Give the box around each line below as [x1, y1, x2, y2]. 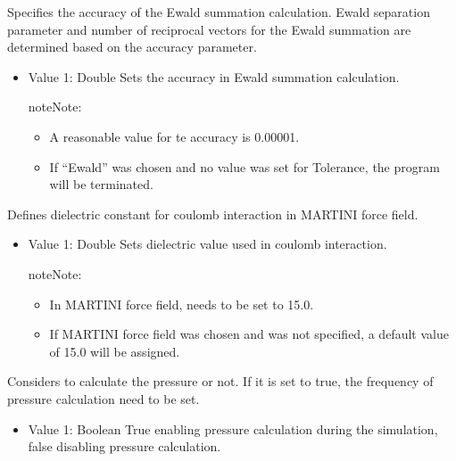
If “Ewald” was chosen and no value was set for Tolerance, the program [49, 157, 440, 176]
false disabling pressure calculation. [28, 437, 221, 456]
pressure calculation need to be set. [7, 389, 200, 407]
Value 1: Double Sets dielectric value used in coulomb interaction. [28, 235, 387, 253]
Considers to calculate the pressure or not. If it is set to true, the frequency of [7, 372, 434, 391]
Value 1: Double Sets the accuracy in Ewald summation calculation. [28, 67, 400, 86]
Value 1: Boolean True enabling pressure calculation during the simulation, [28, 419, 438, 438]
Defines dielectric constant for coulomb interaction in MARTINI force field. [7, 204, 419, 223]
